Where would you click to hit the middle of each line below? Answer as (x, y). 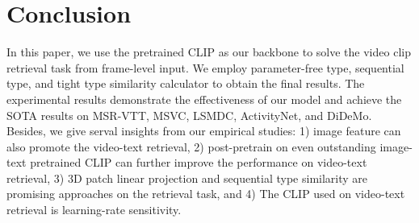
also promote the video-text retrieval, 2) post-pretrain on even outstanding (191, 146)
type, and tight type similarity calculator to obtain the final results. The (186, 83)
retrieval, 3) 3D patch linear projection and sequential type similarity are (187, 178)
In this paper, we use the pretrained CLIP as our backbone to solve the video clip (209, 52)
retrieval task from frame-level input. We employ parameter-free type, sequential (205, 67)
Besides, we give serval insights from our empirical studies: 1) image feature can (204, 131)
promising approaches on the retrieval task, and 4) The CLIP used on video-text (206, 194)
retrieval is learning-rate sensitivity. (94, 210)
